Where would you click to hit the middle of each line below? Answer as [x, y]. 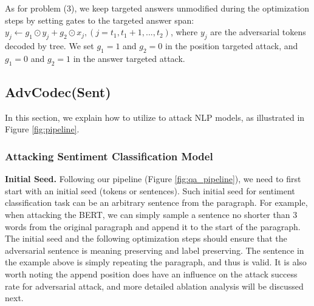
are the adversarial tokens [258, 32]
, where [184, 32]
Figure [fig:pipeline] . [42, 129]
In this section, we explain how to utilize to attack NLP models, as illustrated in [155, 117]
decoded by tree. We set [49, 45]
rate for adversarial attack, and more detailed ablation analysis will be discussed [154, 286]
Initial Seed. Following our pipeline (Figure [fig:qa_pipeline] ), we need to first [153, 179]
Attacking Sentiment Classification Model [109, 156]
